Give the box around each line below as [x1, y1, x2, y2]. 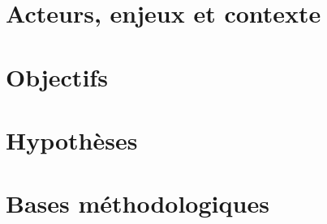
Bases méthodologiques [6, 187, 269, 220]
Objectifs [6, 60, 108, 93]
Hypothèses [6, 123, 138, 156]
